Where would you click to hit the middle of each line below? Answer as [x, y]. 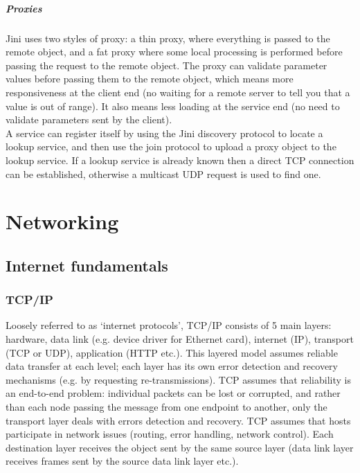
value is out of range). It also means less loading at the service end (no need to [173, 106]
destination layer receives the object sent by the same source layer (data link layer [180, 447]
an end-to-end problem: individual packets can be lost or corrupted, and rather [173, 393]
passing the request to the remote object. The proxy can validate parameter [166, 65]
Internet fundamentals [87, 265]
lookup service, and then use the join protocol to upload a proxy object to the [171, 146]
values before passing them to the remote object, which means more [150, 79]
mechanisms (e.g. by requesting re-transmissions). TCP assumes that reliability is [178, 379]
